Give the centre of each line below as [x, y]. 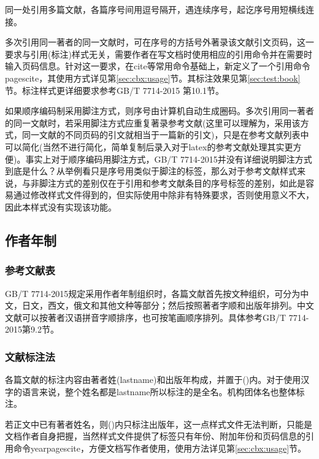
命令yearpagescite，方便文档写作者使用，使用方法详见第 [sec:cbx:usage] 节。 [160, 448]
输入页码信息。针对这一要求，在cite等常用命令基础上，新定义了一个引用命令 [158, 66]
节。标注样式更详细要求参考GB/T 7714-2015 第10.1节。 [114, 90]
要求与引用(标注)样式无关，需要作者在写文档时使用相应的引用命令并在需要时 [159, 54]
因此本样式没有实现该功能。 [61, 206]
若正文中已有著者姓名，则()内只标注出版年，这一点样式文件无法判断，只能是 [159, 424]
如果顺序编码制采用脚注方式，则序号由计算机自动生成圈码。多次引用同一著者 [159, 111]
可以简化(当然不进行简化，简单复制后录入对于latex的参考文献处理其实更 [149, 146]
